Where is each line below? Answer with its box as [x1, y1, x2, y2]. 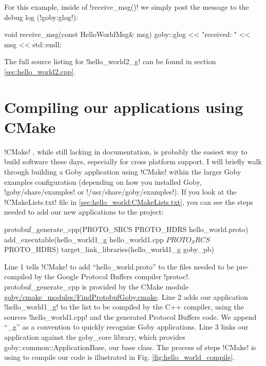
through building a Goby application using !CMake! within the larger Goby [4, 166, 241, 177]
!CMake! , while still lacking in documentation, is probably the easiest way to [4, 146, 248, 157]
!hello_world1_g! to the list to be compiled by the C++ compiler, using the [4, 301, 244, 312]
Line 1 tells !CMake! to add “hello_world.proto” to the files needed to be [4, 261, 234, 272]
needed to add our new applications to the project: [4, 206, 164, 217]
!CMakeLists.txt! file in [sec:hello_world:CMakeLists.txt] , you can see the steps [4, 196, 253, 207]
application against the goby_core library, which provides [4, 331, 185, 342]
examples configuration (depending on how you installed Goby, [4, 176, 202, 187]
